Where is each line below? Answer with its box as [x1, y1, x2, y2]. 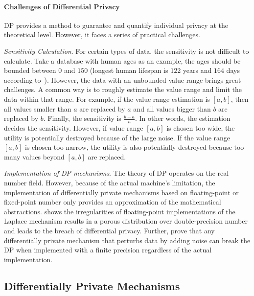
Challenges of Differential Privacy [4, 1, 120, 11]
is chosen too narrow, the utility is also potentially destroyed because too [24, 142, 244, 152]
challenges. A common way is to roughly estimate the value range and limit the [4, 84, 242, 94]
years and [183, 65, 212, 75]
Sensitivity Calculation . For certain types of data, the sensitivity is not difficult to [4, 46, 249, 56]
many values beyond [4, 151, 65, 161]
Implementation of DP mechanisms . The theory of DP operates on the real [4, 168, 229, 178]
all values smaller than [4, 103, 71, 114]
